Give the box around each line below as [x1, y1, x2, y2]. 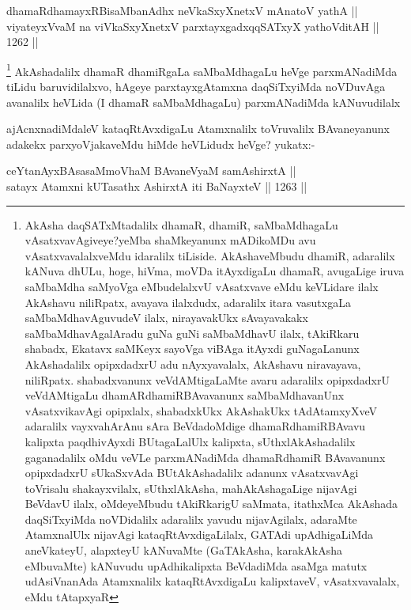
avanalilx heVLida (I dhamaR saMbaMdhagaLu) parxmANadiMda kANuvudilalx [6, 93, 401, 110]
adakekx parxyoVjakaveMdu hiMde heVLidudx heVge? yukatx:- [6, 135, 315, 152]
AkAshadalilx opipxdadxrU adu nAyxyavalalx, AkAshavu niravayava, [25, 355, 361, 372]
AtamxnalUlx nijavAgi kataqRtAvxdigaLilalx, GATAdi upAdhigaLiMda [25, 526, 374, 543]
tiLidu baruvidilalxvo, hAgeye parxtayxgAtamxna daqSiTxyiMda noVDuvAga [6, 78, 386, 95]
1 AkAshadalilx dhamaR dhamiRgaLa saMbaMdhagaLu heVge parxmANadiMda [6, 60, 398, 79]
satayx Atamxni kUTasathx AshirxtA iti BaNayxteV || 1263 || [6, 178, 307, 194]
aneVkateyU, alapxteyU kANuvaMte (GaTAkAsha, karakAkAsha [25, 542, 343, 559]
